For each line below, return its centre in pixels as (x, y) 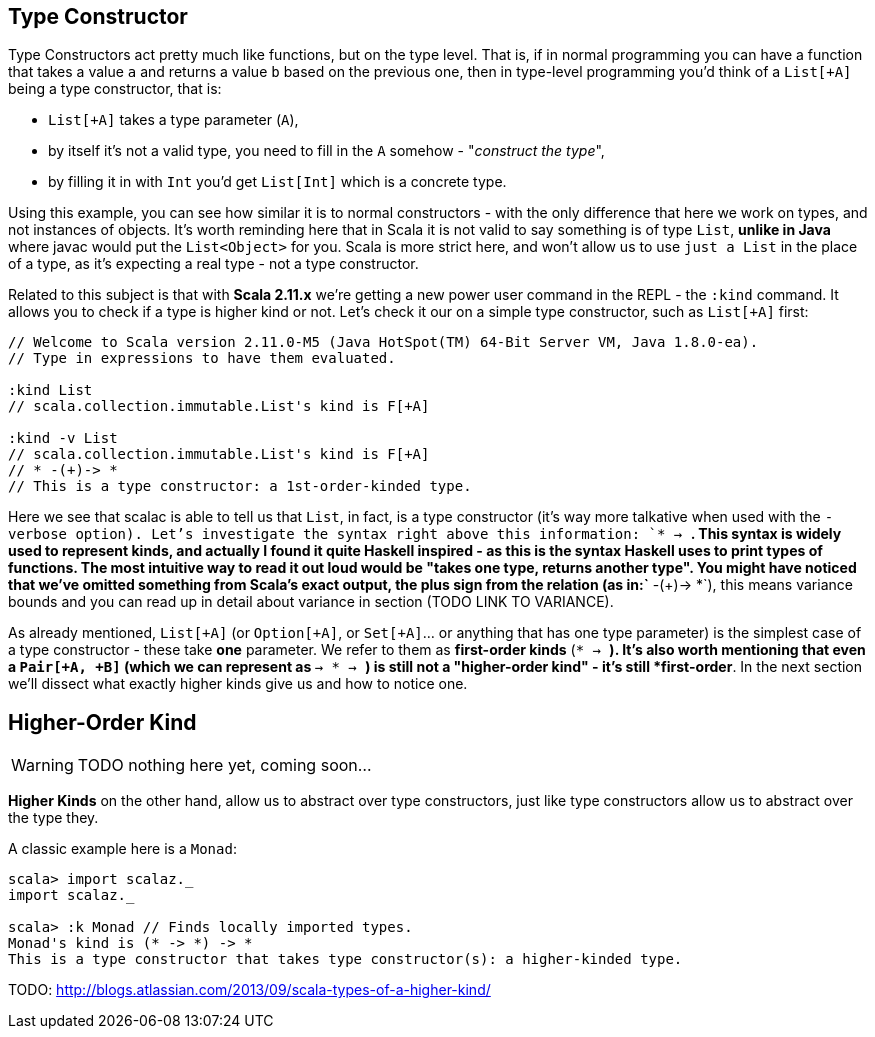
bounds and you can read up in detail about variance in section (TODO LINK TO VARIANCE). (311, 602)
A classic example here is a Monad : (122, 849)
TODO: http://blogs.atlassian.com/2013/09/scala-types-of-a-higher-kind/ (249, 990)
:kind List (50, 390)
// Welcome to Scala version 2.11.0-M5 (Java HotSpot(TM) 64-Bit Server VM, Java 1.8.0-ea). (383, 342)
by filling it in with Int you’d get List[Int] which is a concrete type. (277, 182)
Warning (42, 765)
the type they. (53, 818)
